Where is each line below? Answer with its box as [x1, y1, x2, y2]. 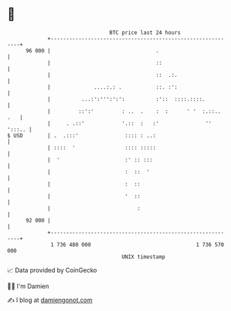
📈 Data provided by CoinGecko [7, 266, 98, 274]
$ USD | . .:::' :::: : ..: [7, 132, 156, 139]
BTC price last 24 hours [109, 29, 181, 36]
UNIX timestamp [121, 253, 166, 260]
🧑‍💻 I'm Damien [7, 282, 50, 290]
